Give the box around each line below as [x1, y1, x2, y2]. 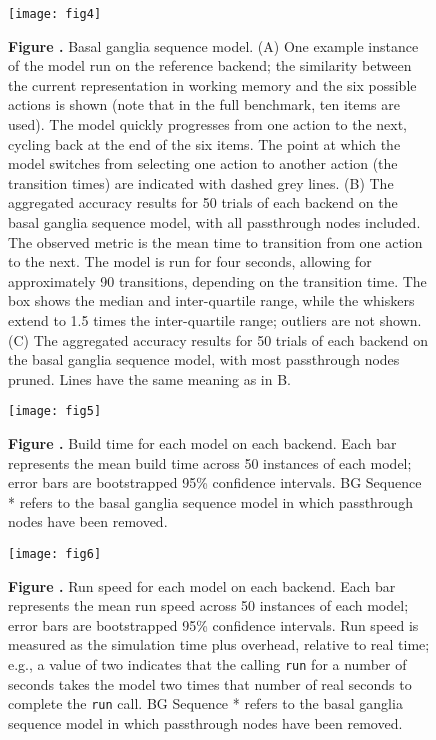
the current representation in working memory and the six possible [8, 74, 417, 95]
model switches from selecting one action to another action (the [8, 153, 398, 174]
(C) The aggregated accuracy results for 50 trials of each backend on [8, 329, 428, 350]
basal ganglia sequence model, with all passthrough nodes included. [8, 212, 421, 232]
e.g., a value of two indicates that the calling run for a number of [8, 654, 407, 674]
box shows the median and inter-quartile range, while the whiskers [8, 290, 415, 311]
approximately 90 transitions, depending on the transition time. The [8, 270, 427, 291]
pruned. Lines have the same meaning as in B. [8, 368, 291, 389]
